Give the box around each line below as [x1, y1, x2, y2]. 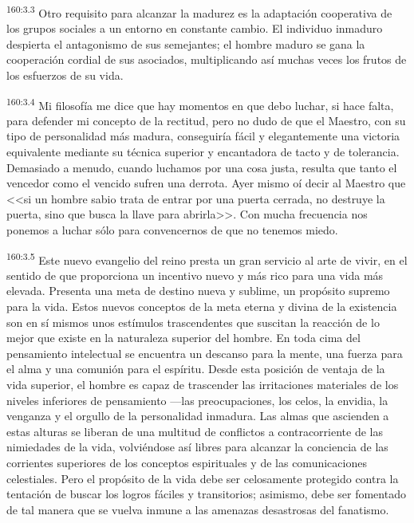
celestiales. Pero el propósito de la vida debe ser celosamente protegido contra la [6, 470, 399, 486]
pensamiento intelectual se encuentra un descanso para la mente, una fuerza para [6, 344, 403, 361]
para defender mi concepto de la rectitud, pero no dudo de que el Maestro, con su [6, 112, 406, 128]
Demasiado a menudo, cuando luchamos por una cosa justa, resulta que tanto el [6, 159, 397, 175]
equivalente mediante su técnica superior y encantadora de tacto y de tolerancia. [6, 144, 400, 160]
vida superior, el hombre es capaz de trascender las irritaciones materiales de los [6, 376, 399, 393]
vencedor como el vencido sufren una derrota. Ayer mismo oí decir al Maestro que [6, 175, 406, 191]
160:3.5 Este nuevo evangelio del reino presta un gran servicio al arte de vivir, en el [6, 249, 408, 268]
